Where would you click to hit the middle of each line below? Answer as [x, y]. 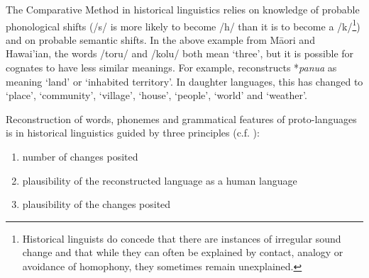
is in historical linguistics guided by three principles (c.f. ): [133, 133]
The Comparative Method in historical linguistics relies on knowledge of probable [183, 9]
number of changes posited [80, 156]
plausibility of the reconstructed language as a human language [160, 180]
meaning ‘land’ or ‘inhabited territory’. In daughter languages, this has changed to [184, 81]
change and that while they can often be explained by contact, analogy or [183, 252]
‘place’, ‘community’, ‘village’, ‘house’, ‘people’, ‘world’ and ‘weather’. [156, 95]
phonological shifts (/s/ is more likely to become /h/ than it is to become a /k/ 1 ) [183, 25]
